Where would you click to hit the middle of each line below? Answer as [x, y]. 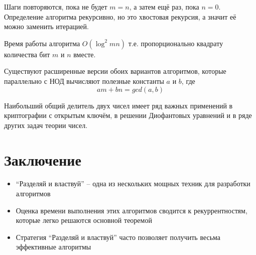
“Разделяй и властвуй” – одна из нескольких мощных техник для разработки [133, 183]
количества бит [27, 54]
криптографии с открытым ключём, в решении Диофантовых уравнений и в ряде [128, 115]
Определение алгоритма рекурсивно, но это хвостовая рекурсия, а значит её [120, 16]
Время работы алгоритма [42, 43]
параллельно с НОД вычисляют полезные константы [84, 81]
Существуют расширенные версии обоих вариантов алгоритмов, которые [115, 71]
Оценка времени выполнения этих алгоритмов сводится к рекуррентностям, [132, 210]
